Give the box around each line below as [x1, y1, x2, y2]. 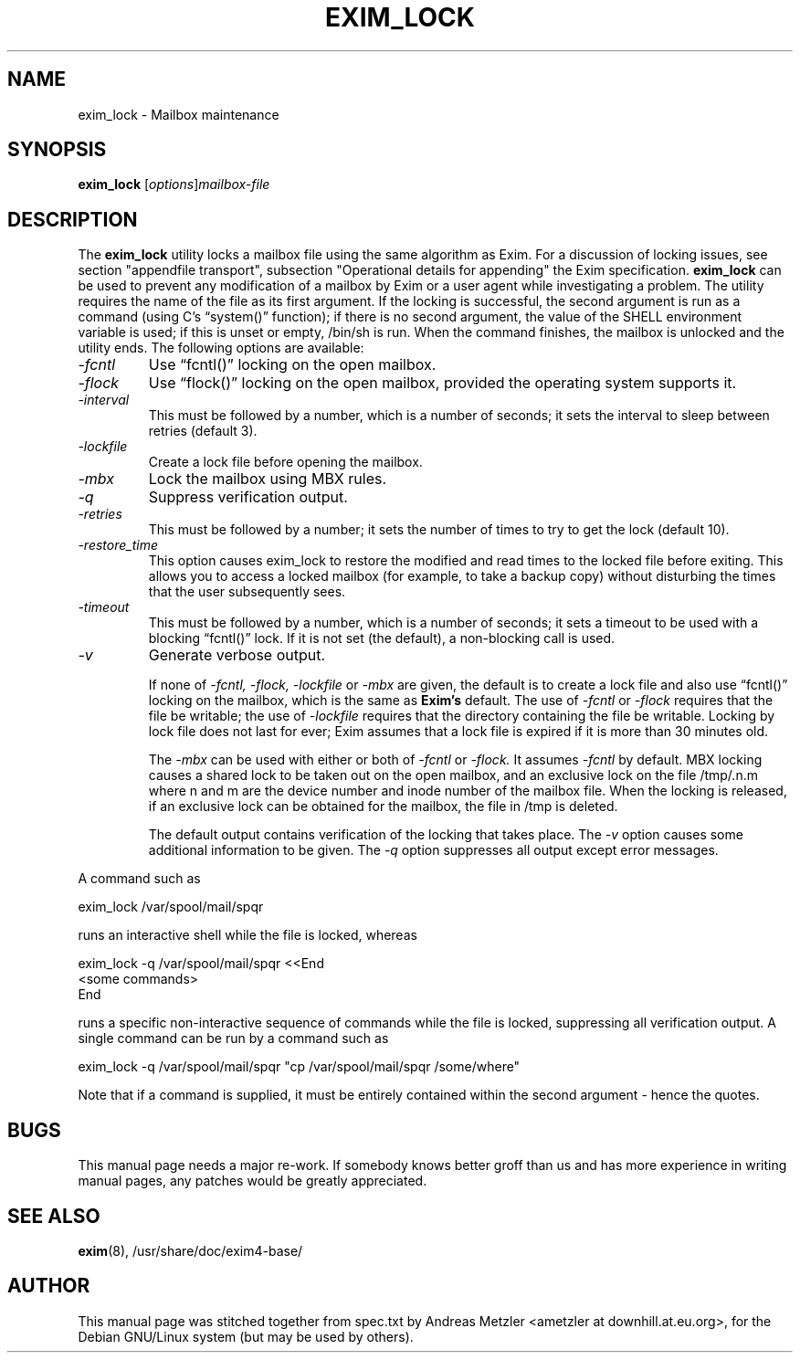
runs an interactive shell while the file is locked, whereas [78, 927, 417, 944]
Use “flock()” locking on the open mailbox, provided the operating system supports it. [148, 374, 737, 393]
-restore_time [78, 537, 158, 553]
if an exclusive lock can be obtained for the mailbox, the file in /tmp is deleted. [148, 798, 618, 815]
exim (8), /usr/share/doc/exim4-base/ [78, 1242, 303, 1259]
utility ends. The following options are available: [78, 340, 364, 356]
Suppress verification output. [148, 488, 348, 507]
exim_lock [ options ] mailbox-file [78, 176, 270, 193]
